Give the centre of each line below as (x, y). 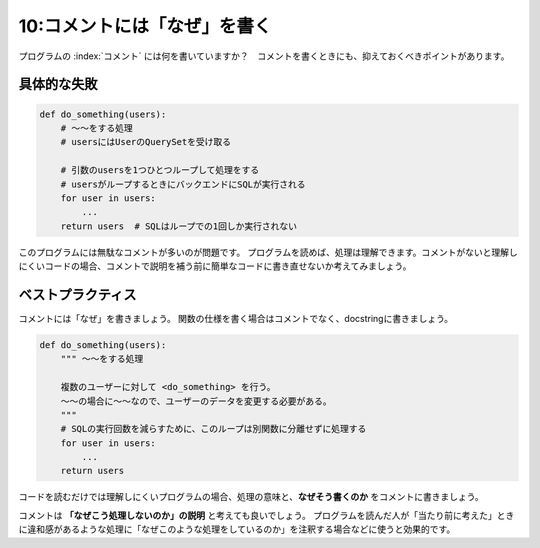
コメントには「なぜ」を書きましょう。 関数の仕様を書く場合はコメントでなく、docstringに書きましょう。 (236, 318)
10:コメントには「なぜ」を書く (145, 26)
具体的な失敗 (58, 84)
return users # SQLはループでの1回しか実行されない (179, 226)
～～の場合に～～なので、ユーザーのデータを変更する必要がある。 (196, 401)
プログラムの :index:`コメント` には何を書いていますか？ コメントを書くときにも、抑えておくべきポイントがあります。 (264, 56)
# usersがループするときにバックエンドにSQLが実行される (183, 184)
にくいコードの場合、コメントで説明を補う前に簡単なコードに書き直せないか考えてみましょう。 (215, 266)
